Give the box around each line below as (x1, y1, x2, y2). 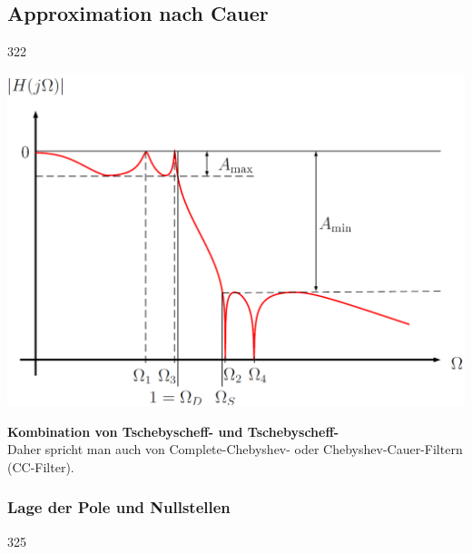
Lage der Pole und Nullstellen (7, 496, 231, 519)
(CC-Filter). (7, 457, 74, 476)
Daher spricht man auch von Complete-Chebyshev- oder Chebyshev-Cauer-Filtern (7, 440, 463, 459)
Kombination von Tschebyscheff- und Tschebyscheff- (7, 421, 339, 440)
